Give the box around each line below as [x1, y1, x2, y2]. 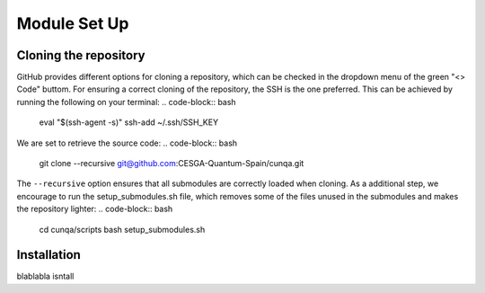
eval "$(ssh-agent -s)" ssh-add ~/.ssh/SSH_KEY [39, 117, 219, 128]
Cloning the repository [16, 48, 145, 63]
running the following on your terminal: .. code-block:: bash [16, 96, 237, 107]
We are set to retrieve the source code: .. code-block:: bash [16, 138, 238, 148]
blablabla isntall [16, 271, 75, 282]
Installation [16, 247, 81, 262]
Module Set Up [16, 13, 129, 33]
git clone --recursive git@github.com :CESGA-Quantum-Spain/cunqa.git [39, 158, 304, 169]
